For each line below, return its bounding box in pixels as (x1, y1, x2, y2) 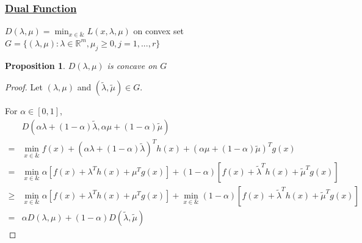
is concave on (107, 59, 157, 71)
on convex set (133, 24, 184, 37)
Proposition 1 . (5, 59, 65, 71)
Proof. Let (5, 81, 43, 93)
